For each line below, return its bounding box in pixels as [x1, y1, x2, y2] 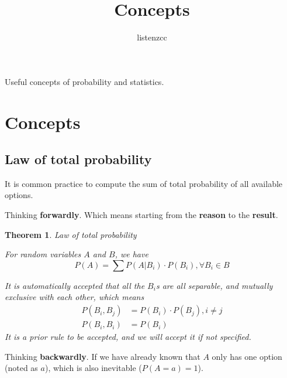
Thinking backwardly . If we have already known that [5, 350, 200, 362]
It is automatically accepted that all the [5, 279, 145, 291]
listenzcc [137, 31, 167, 43]
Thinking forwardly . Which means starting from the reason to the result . [5, 209, 278, 221]
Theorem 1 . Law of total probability [5, 228, 137, 240]
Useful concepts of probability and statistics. [5, 75, 164, 87]
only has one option [212, 350, 282, 362]
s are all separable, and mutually [155, 279, 273, 291]
